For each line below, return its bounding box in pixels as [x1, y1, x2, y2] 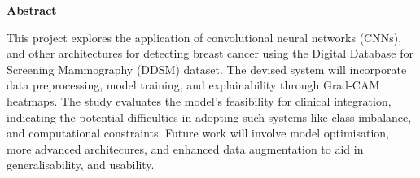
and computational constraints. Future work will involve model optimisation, [7, 124, 389, 141]
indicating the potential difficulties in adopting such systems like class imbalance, [7, 108, 412, 125]
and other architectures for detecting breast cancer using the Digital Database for [7, 45, 413, 62]
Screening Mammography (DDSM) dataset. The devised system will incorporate [7, 60, 407, 77]
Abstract [7, 2, 57, 18]
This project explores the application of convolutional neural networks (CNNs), [7, 28, 402, 46]
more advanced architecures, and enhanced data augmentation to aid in [7, 140, 364, 157]
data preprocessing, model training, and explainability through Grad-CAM [7, 76, 380, 93]
